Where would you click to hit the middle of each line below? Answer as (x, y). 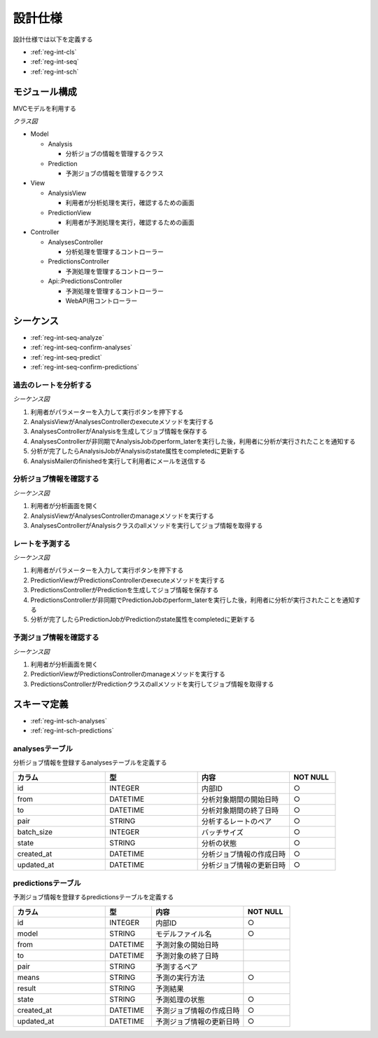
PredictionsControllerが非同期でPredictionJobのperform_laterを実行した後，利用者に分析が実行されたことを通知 (192, 600)
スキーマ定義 (41, 704)
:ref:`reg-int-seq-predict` (66, 357)
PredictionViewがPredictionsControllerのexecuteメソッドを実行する (128, 580)
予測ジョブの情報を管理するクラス (114, 173)
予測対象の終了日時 (187, 955)
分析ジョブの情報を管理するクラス (114, 153)
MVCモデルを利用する (45, 108)
